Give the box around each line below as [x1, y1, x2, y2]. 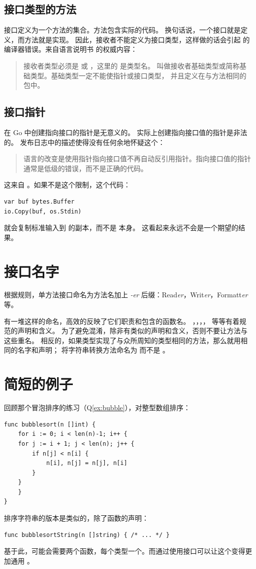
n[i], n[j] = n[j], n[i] [46, 460, 128, 467]
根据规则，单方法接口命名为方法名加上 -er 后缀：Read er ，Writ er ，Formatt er [4, 289, 248, 300]
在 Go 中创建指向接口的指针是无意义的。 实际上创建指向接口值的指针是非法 [4, 127, 247, 137]
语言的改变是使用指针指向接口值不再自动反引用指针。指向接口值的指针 [23, 153, 251, 164]
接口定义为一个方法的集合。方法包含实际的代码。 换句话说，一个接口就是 [4, 25, 241, 35]
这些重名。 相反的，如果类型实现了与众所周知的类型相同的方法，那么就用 [4, 335, 241, 345]
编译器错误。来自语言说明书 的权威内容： [4, 44, 137, 54]
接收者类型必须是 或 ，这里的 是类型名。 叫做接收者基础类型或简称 [23, 60, 240, 71]
